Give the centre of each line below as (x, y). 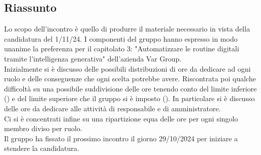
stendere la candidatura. (42, 148)
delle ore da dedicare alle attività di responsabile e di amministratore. (112, 108)
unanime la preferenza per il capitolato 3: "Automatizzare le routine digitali (122, 49)
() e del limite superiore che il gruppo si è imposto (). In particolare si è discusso (129, 98)
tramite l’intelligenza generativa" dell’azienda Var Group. (93, 58)
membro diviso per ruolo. (43, 128)
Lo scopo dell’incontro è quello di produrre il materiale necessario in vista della (127, 29)
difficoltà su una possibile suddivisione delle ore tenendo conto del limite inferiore (130, 88)
